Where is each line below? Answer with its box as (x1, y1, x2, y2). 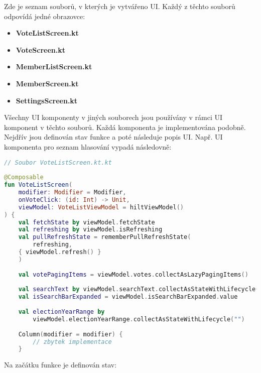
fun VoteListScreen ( (4, 181, 73, 189)
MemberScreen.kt (16, 78, 79, 88)
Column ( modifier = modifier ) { (18, 330, 123, 338)
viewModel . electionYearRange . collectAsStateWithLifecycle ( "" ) (33, 315, 245, 323)
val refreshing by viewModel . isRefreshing (18, 226, 163, 233)
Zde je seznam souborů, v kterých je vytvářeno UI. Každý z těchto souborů (4, 1, 235, 11)
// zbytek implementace (33, 338, 112, 345)
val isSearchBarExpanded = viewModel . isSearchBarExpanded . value (18, 293, 238, 301)
